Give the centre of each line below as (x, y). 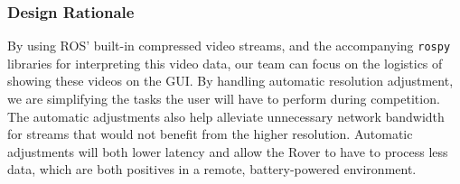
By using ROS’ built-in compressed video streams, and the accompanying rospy (229, 46)
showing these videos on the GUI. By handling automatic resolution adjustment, (230, 81)
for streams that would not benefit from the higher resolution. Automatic (210, 134)
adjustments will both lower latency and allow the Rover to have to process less (228, 151)
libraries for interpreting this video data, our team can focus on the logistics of (225, 63)
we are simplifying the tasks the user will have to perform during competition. (224, 99)
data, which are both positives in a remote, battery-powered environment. (212, 169)
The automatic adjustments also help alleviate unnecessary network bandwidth (226, 116)
